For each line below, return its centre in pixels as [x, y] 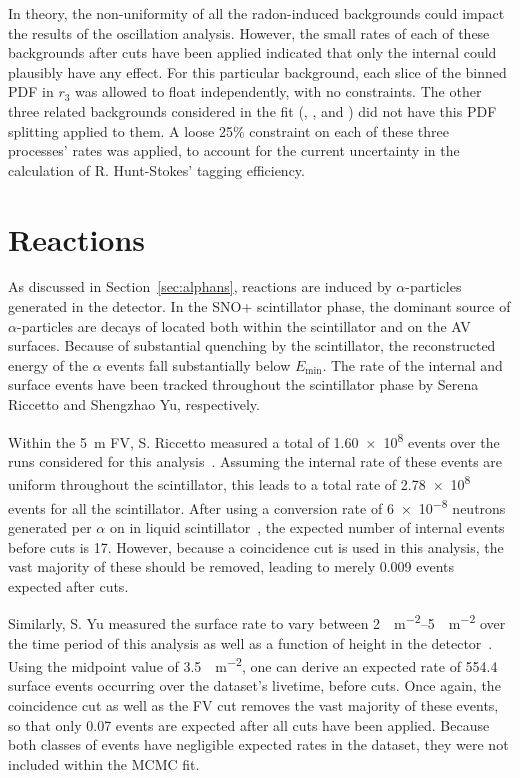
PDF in [31, 91]
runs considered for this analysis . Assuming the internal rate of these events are [255, 460]
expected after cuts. [68, 585]
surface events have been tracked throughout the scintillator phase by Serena [243, 384]
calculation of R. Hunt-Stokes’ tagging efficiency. [156, 169]
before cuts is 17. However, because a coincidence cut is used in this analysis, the [256, 546]
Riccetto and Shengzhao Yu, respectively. [134, 404]
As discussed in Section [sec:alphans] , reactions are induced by [200, 286]
